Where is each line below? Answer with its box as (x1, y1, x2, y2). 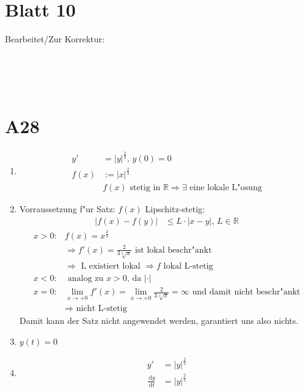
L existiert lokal (80, 261, 141, 271)
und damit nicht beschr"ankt (192, 288, 301, 297)
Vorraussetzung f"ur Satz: (19, 202, 115, 215)
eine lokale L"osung (190, 183, 262, 193)
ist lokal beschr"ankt (134, 245, 212, 255)
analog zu (68, 274, 104, 283)
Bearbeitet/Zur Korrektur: (5, 33, 105, 45)
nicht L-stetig (76, 304, 127, 313)
